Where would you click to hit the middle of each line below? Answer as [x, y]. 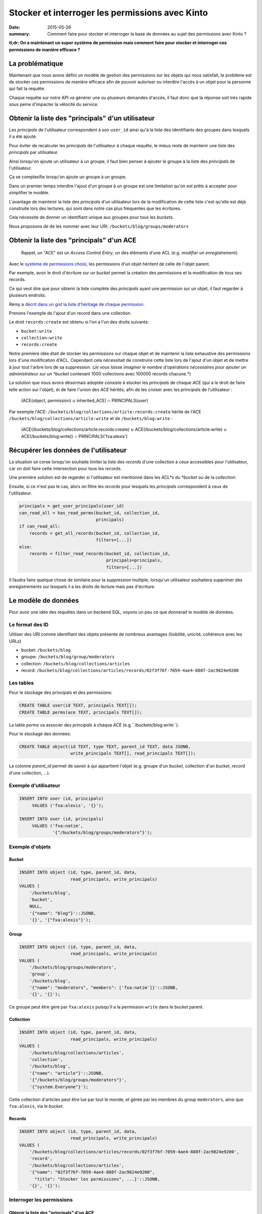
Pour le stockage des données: [40, 734]
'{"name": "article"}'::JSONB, [66, 1073]
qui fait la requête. [27, 89]
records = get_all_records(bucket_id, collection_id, [95, 533]
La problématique [36, 63]
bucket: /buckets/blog [46, 650]
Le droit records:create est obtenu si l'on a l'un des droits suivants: [79, 322]
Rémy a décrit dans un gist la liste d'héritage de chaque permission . [77, 304]
